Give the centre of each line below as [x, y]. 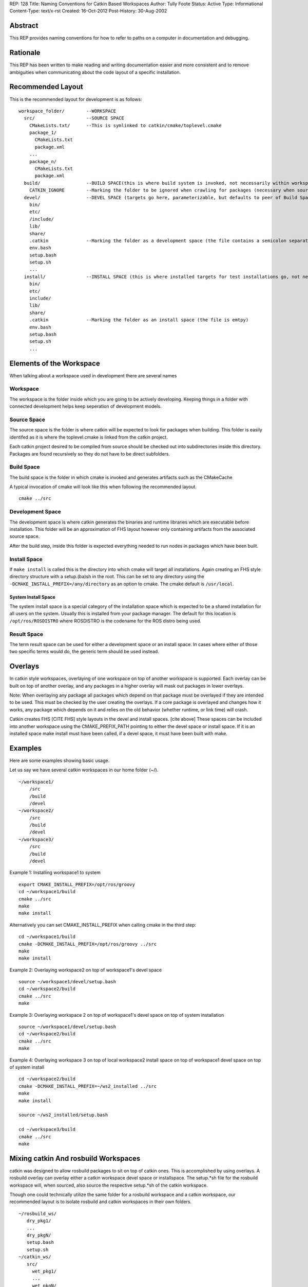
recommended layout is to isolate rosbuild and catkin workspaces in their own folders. [101, 1202]
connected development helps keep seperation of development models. [85, 406]
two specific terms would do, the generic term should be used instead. [84, 652]
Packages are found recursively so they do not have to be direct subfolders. [90, 454]
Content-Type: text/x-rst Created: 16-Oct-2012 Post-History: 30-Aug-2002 [88, 11]
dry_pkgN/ [39, 1235]
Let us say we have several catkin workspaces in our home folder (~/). [84, 770]
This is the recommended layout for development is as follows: [76, 99]
